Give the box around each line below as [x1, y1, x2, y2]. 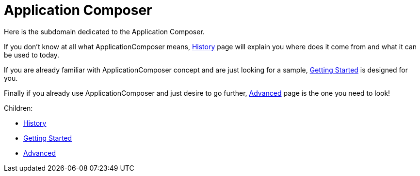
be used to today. [4, 50, 60, 59]
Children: [4, 103, 33, 112]
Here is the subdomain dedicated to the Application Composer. [4, 27, 205, 36]
